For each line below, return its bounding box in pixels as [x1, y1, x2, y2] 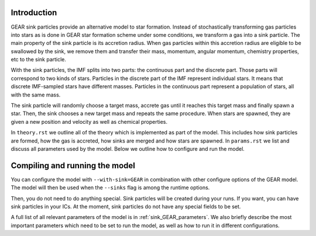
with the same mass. [11, 91, 61, 98]
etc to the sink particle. [11, 56, 67, 63]
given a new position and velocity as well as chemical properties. [11, 118, 168, 125]
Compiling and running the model [11, 161, 136, 171]
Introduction [11, 8, 57, 18]
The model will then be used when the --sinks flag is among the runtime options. [11, 184, 210, 191]
